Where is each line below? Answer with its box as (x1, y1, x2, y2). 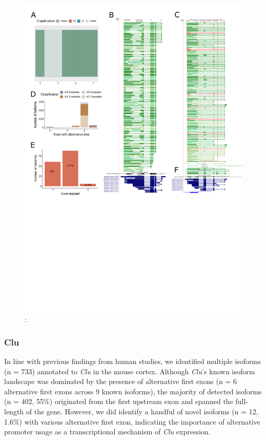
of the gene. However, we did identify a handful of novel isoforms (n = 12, (26, 406, 258, 417)
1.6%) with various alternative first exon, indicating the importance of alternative (4, 416, 260, 427)
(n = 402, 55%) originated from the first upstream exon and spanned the (4, 396, 233, 407)
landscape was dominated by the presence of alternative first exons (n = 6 (4, 376, 237, 387)
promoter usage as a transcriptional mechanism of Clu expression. (4, 426, 211, 437)
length (4, 406, 24, 417)
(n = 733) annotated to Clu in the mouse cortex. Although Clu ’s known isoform (4, 366, 255, 376)
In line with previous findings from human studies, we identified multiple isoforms (4, 356, 261, 367)
